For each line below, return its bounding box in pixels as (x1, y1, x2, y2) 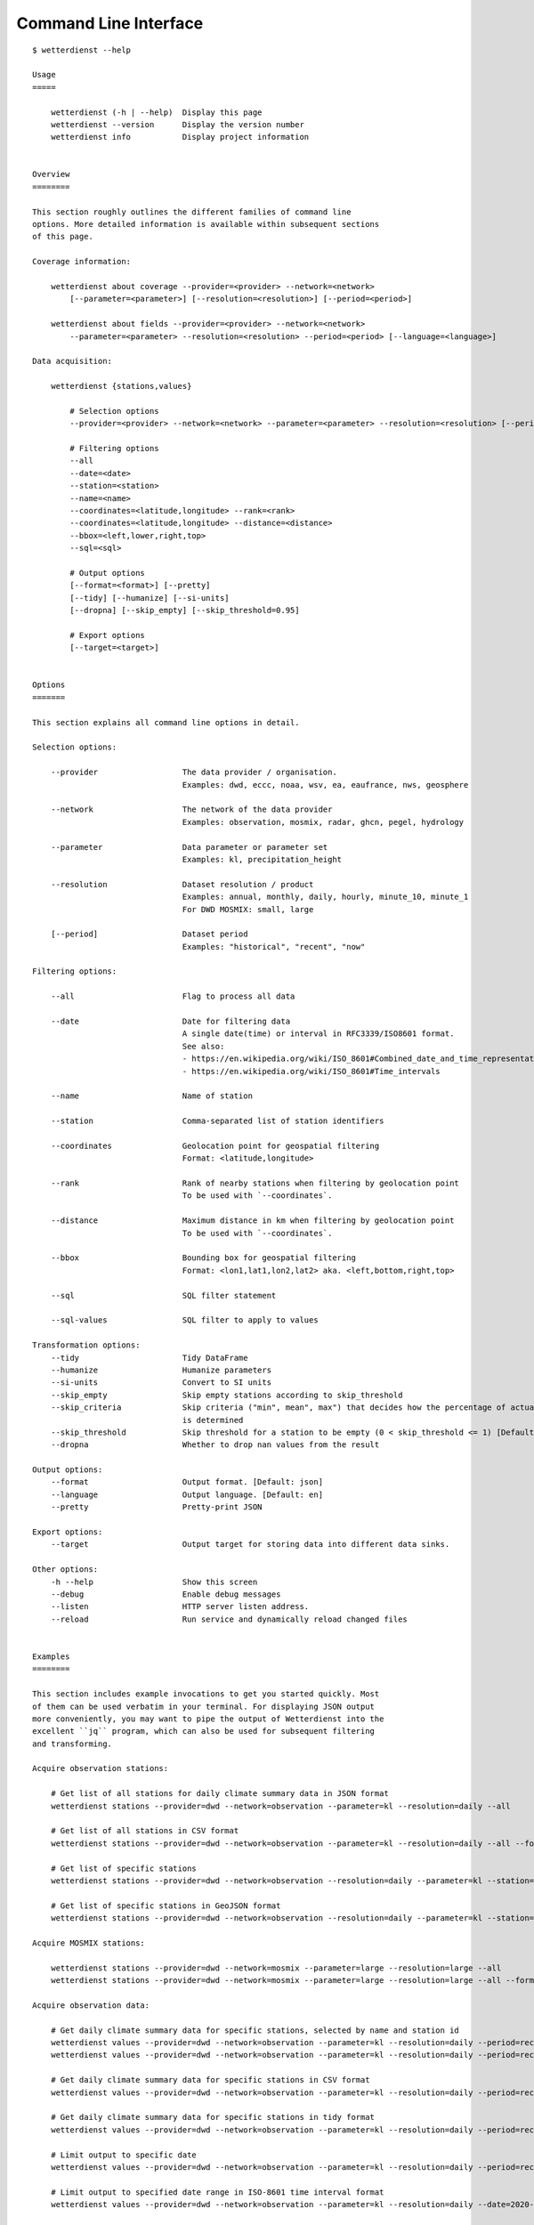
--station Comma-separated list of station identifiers (50, 1116, 384, 1126)
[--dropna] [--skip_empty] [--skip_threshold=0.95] (69, 605, 300, 616)
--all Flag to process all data (50, 991, 295, 1001)
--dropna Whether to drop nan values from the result (50, 1440, 380, 1450)
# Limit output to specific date (50, 2149, 198, 2160)
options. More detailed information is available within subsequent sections (32, 219, 380, 230)
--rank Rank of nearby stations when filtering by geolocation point (50, 1178, 460, 1188)
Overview (32, 169, 70, 180)
